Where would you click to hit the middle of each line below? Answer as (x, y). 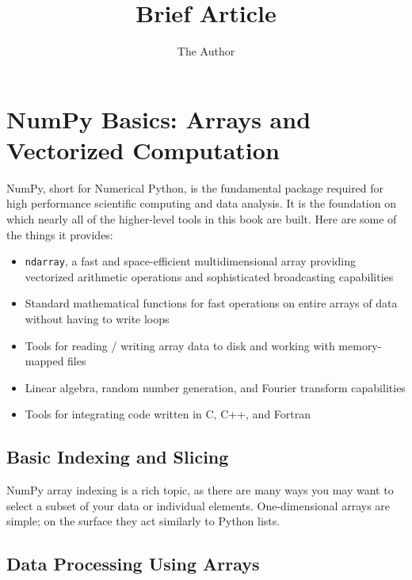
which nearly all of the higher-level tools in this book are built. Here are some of (202, 219)
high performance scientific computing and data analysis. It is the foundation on (201, 203)
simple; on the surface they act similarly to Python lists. (143, 521)
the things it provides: (60, 234)
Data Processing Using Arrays (133, 564)
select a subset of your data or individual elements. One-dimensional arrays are (198, 505)
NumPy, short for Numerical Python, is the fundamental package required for (195, 187)
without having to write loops (97, 319)
